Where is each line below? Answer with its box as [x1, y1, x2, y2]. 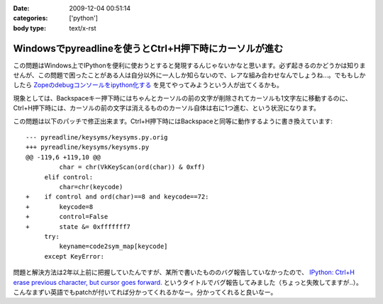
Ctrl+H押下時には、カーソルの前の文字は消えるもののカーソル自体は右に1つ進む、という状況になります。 [13, 103, 321, 113]
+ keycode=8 [26, 203, 94, 210]
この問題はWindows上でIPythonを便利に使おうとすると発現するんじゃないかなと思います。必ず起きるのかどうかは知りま [13, 61, 366, 69]
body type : [13, 23, 46, 32]
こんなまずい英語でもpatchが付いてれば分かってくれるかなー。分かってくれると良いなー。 [13, 288, 277, 296]
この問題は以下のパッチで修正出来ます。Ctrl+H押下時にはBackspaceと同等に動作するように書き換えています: [13, 117, 333, 125]
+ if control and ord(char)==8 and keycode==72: [26, 193, 209, 201]
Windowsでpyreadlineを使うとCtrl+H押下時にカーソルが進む [13, 43, 284, 55]
